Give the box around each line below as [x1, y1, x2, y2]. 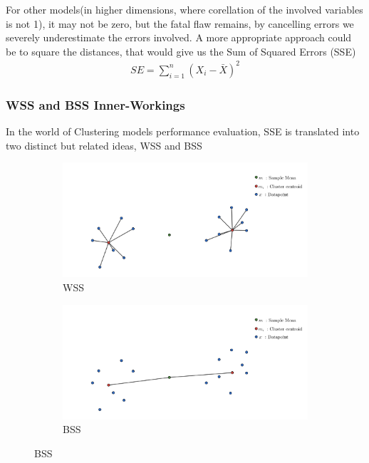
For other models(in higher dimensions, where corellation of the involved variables [6, 2, 363, 16]
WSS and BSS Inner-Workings [6, 95, 185, 113]
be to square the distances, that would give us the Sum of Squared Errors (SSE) [6, 43, 356, 58]
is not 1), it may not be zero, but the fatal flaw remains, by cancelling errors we [6, 16, 354, 31]
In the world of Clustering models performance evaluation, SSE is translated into [6, 124, 360, 139]
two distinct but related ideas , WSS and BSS [6, 137, 202, 152]
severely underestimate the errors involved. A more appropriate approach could [6, 30, 352, 45]
